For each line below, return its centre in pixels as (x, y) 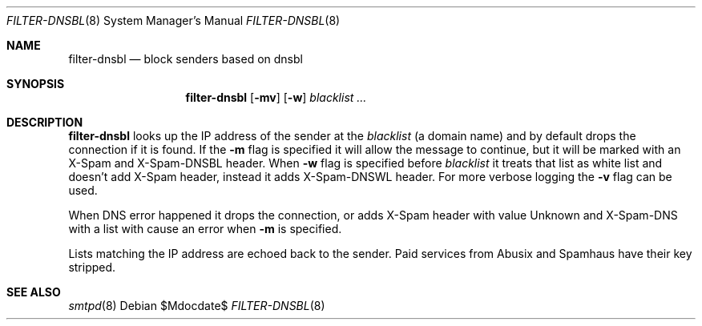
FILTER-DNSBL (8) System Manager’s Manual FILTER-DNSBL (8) (173, 20)
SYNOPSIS (36, 84)
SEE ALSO (34, 292)
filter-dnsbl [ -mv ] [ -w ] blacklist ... (276, 97)
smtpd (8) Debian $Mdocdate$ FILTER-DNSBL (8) (197, 306)
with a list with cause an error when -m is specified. (205, 229)
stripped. (92, 267)
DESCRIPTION (45, 122)
